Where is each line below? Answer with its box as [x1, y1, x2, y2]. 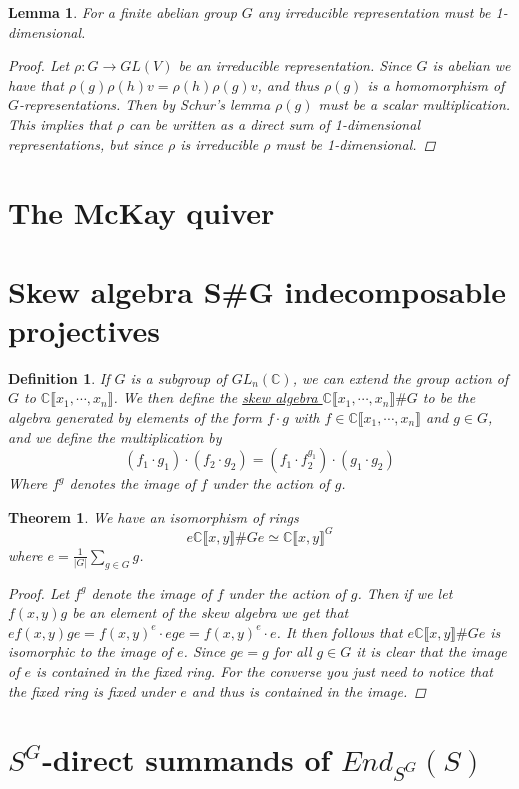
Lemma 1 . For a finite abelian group [8, 2, 237, 22]
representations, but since [8, 133, 163, 154]
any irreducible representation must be [257, 2, 491, 22]
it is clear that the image [356, 641, 507, 662]
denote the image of [91, 582, 212, 603]
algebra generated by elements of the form [8, 407, 262, 428]
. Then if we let [357, 582, 453, 603]
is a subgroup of [130, 367, 227, 388]
